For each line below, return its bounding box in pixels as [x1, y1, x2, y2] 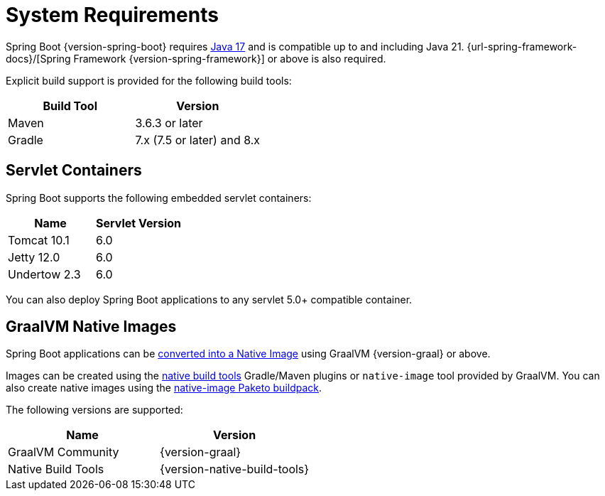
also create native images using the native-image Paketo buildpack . [6, 382, 322, 394]
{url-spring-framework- [467, 40, 577, 53]
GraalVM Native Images [6, 318, 177, 336]
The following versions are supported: [6, 404, 183, 416]
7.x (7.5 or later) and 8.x [135, 132, 261, 147]
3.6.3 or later [135, 115, 203, 130]
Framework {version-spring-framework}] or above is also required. [73, 52, 386, 65]
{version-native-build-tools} [160, 462, 310, 477]
